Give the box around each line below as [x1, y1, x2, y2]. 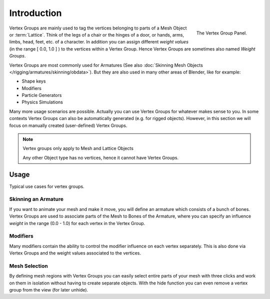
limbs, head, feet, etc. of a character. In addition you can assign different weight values [9, 39, 188, 45]
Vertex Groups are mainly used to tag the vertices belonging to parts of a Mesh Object [9, 25, 187, 31]
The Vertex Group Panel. [196, 30, 247, 36]
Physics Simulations [21, 99, 63, 105]
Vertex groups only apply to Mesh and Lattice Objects [22, 145, 133, 151]
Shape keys [21, 78, 46, 84]
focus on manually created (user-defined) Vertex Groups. [9, 122, 127, 128]
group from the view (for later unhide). [9, 287, 88, 293]
